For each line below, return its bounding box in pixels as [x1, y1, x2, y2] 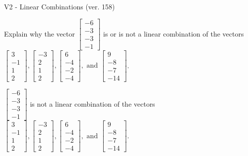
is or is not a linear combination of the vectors [103, 28, 244, 39]
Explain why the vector [4, 28, 75, 39]
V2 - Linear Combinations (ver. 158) [4, 1, 115, 11]
